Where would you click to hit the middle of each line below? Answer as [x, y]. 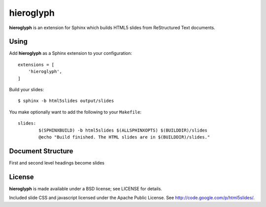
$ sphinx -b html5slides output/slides [66, 101]
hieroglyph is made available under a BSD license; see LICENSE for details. [86, 189]
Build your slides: [27, 90]
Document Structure [41, 151]
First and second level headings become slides [57, 163]
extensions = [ [36, 65]
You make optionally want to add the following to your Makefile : [75, 112]
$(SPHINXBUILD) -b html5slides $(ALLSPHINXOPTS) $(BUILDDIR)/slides [123, 130]
